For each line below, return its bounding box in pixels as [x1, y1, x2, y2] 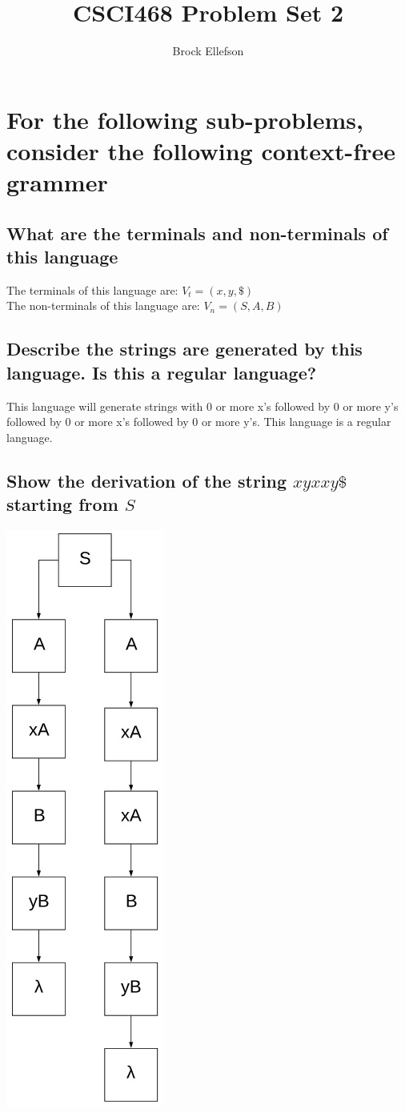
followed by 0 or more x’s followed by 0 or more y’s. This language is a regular [6, 413, 391, 430]
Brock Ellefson [172, 42, 244, 59]
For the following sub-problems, [6, 102, 364, 135]
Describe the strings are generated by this [6, 336, 363, 361]
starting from [6, 492, 118, 516]
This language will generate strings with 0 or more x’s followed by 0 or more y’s [6, 397, 399, 414]
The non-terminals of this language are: [6, 297, 200, 314]
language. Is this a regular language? [6, 360, 317, 384]
